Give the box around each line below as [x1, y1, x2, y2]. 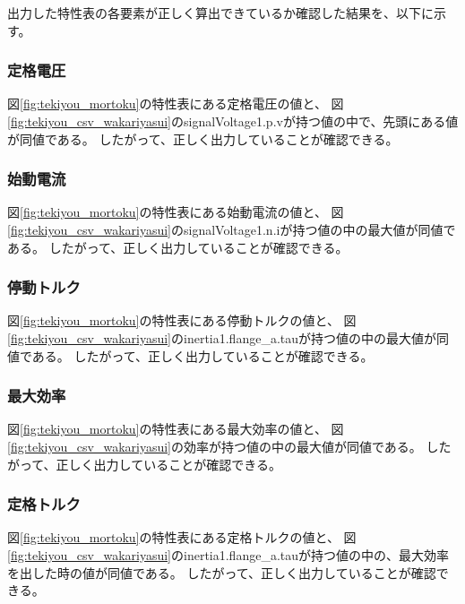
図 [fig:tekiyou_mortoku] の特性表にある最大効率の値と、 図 [7, 419, 344, 438]
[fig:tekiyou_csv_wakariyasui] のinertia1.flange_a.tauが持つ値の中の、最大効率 [7, 546, 450, 564]
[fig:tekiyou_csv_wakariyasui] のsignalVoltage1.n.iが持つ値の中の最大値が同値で [7, 220, 456, 238]
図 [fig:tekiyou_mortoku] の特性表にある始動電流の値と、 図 [7, 203, 344, 221]
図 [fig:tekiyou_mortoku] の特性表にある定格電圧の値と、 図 [7, 94, 344, 113]
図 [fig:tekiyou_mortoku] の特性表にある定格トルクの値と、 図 [7, 528, 357, 547]
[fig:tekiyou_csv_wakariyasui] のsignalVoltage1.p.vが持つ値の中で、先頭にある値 [7, 112, 459, 130]
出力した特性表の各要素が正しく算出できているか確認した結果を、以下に [7, 4, 434, 22]
